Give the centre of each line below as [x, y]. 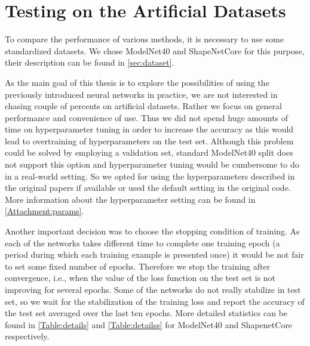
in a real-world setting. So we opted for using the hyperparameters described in [150, 176]
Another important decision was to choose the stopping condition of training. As [152, 231]
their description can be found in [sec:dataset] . [90, 62]
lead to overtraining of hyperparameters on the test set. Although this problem [149, 140]
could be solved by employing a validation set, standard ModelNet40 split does [149, 152]
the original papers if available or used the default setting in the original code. [148, 188]
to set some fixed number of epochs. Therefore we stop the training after [138, 266]
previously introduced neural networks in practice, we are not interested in [141, 94]
